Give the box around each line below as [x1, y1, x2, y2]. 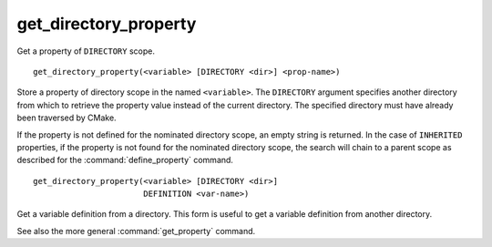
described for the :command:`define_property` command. [16, 155, 234, 166]
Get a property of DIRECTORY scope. [16, 46, 155, 57]
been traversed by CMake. [16, 112, 118, 123]
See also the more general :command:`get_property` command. [16, 225, 256, 236]
